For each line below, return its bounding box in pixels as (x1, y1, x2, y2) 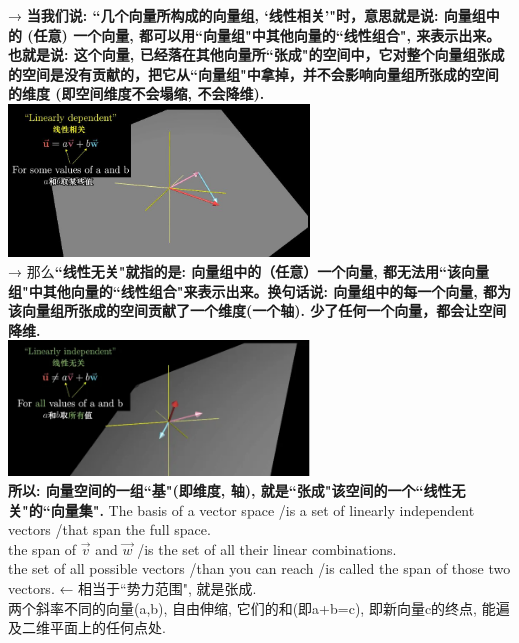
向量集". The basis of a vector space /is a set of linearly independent (50, 499, 475, 520)
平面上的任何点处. (49, 617, 166, 638)
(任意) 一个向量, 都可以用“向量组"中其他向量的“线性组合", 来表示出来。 (27, 24, 501, 45)
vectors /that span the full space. (8, 519, 211, 540)
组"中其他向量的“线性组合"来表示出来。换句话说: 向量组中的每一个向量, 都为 (8, 280, 512, 301)
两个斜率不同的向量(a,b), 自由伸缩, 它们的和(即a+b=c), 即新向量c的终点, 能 (8, 597, 496, 618)
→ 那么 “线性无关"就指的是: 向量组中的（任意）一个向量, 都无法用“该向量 (8, 261, 490, 282)
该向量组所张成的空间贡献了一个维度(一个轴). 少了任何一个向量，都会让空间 (8, 300, 507, 321)
